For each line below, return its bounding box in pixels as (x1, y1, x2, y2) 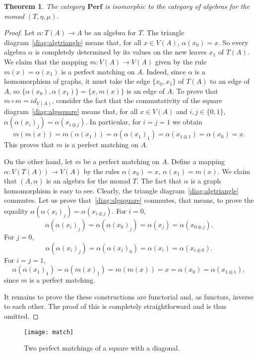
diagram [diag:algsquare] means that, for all (4, 106, 138, 116)
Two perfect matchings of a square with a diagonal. (24, 343, 180, 353)
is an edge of (127, 85, 165, 96)
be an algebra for (84, 27, 136, 38)
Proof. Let (4, 27, 35, 38)
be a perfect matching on (83, 156, 160, 167)
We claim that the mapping (4, 56, 88, 66)
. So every (218, 37, 249, 47)
